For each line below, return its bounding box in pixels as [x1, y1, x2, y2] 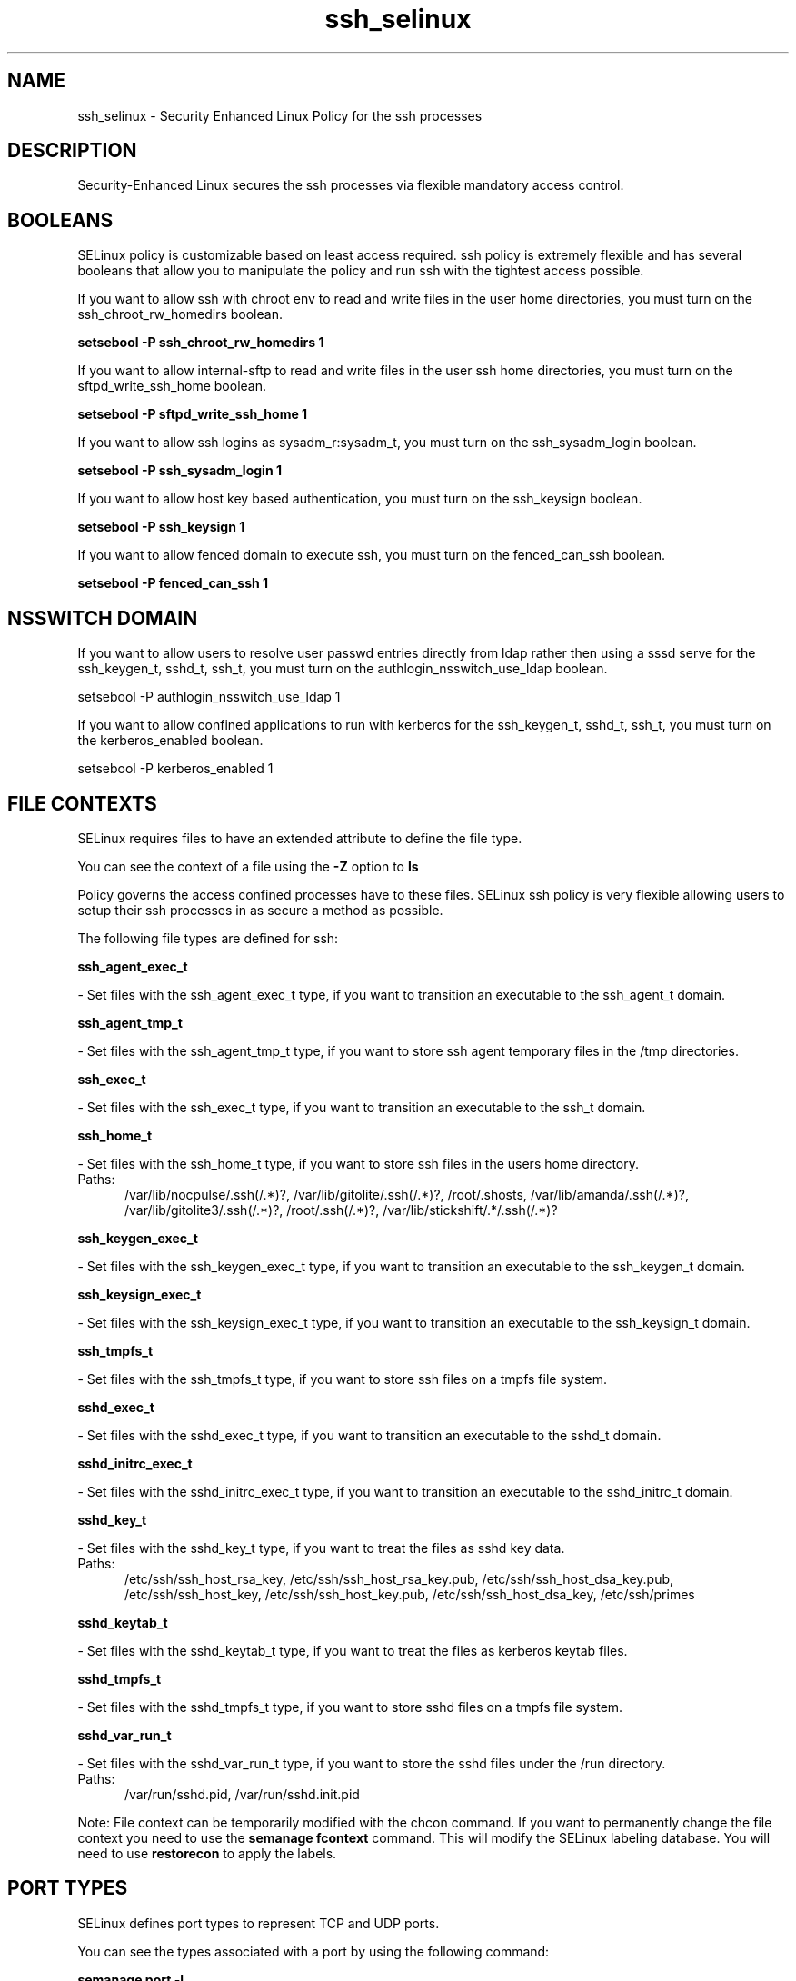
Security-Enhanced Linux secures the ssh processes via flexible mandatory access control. [77, 177, 624, 194]
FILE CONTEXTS [7, 791, 157, 815]
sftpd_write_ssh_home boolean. [77, 378, 267, 394]
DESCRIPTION [7, 139, 137, 163]
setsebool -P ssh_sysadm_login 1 [77, 463, 282, 479]
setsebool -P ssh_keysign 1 [77, 519, 245, 535]
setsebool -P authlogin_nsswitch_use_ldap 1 [77, 689, 341, 705]
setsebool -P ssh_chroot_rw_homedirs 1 [77, 334, 324, 351]
